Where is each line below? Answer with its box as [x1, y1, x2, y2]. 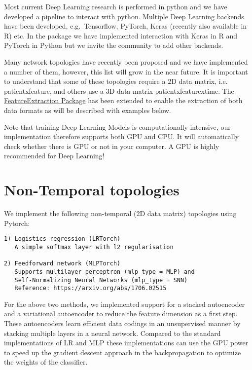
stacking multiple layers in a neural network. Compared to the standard [4, 328, 221, 338]
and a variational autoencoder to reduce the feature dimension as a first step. [4, 308, 238, 319]
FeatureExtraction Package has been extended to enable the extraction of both [4, 95, 243, 106]
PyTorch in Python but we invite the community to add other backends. [4, 40, 223, 50]
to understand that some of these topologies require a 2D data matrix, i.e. [4, 76, 228, 86]
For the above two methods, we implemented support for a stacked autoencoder [4, 298, 245, 309]
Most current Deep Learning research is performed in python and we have [4, 1, 227, 11]
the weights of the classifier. [4, 357, 88, 367]
